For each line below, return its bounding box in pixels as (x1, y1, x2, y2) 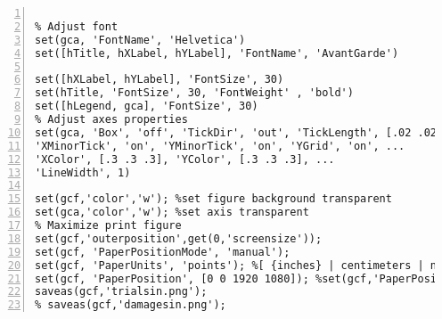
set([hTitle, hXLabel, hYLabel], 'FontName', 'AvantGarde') (35, 46, 399, 60)
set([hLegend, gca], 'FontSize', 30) (35, 100, 258, 113)
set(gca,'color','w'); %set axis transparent (35, 206, 309, 219)
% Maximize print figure (35, 219, 182, 232)
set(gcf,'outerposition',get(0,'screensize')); (35, 232, 323, 245)
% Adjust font (35, 20, 119, 33)
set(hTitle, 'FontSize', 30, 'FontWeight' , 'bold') (35, 86, 354, 100)
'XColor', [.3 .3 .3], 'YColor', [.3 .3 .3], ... (35, 152, 335, 166)
